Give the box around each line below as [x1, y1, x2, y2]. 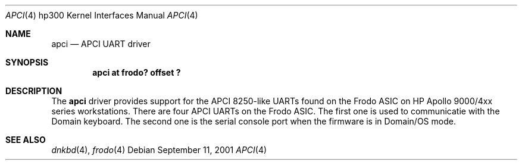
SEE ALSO [5, 135, 46, 145]
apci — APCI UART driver [51, 39, 151, 49]
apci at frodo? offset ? [92, 67, 181, 77]
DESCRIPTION [5, 86, 62, 96]
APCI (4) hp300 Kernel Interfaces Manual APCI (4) [5, 10, 198, 20]
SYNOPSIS [5, 57, 49, 67]
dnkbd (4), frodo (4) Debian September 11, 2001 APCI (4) [51, 145, 267, 155]
